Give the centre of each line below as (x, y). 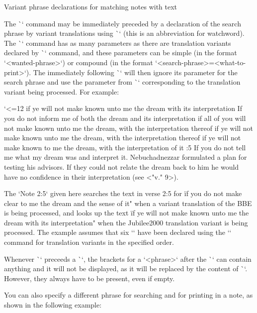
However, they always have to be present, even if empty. (89, 278)
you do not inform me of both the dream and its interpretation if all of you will (125, 118)
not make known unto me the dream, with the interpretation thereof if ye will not (129, 128)
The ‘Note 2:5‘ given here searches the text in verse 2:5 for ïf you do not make (123, 193)
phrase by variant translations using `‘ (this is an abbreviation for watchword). (124, 33)
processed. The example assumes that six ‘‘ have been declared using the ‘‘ (118, 232)
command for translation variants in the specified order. (89, 242)
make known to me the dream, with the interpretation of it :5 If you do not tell (125, 147)
